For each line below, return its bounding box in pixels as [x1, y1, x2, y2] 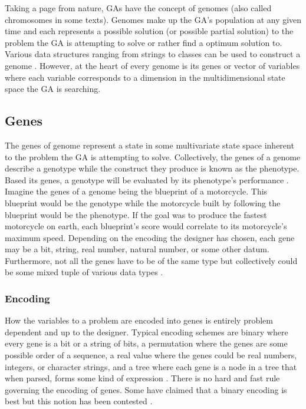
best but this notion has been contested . [5, 395, 153, 407]
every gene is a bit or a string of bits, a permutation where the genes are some [5, 337, 288, 349]
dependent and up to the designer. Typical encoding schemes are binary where [5, 325, 288, 338]
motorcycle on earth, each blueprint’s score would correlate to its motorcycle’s [5, 220, 287, 232]
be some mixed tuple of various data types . [5, 266, 163, 278]
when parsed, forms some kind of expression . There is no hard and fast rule [5, 372, 280, 384]
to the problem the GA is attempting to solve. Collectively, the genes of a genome [5, 150, 301, 163]
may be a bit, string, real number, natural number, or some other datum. [5, 243, 269, 255]
